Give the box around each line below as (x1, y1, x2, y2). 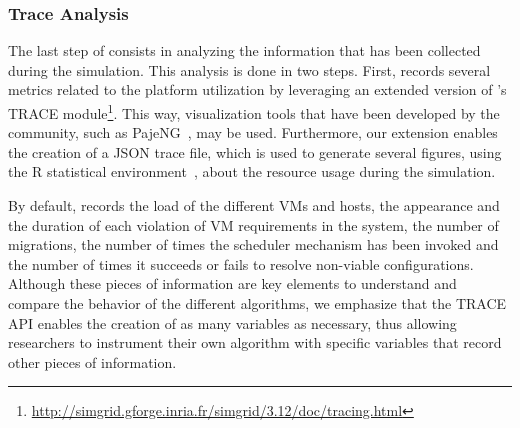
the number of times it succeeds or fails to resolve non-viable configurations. (8, 253, 474, 274)
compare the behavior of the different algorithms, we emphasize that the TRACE (8, 293, 507, 313)
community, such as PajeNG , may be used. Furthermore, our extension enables (8, 122, 498, 143)
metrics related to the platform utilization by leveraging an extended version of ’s (8, 79, 507, 100)
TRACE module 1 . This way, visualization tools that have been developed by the (8, 100, 500, 123)
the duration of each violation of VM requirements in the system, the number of (8, 214, 499, 235)
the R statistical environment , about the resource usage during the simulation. (8, 161, 496, 182)
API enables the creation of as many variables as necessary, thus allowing (8, 312, 457, 333)
